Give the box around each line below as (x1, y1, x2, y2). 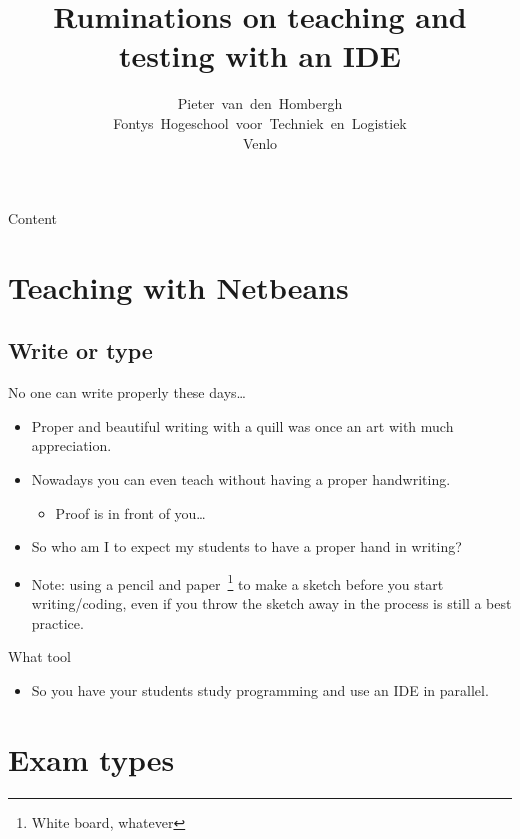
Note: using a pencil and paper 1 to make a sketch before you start (31, 570, 444, 594)
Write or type (8, 335, 153, 366)
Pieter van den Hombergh (177, 93, 343, 114)
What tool (8, 646, 72, 667)
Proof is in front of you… (55, 502, 206, 523)
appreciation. (31, 435, 112, 456)
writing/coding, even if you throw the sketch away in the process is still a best (31, 593, 512, 614)
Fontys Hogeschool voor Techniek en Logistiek (113, 112, 407, 133)
